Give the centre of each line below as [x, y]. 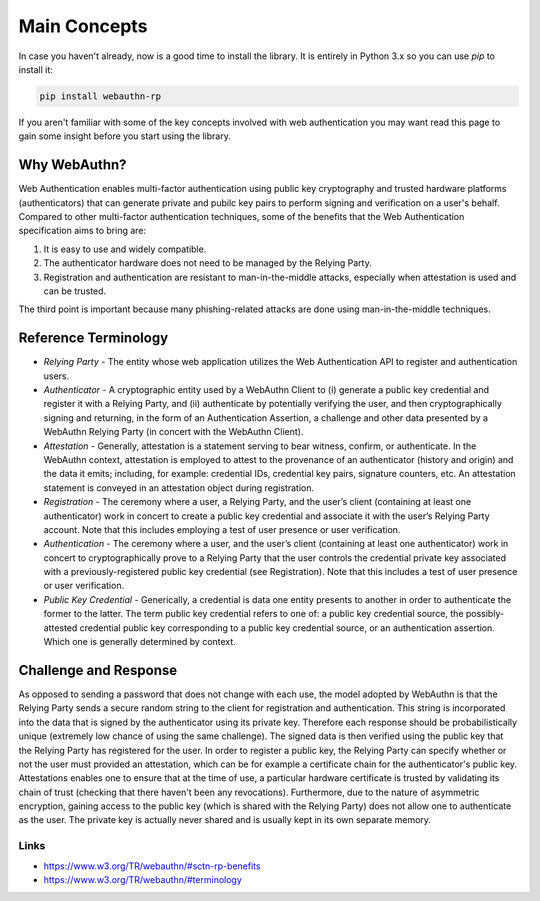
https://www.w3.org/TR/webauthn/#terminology [142, 879]
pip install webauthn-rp [100, 96]
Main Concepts [83, 26]
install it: [36, 69]
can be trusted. [75, 291]
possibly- [485, 614]
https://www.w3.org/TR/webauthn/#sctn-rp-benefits [152, 866]
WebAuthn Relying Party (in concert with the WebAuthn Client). [173, 432]
